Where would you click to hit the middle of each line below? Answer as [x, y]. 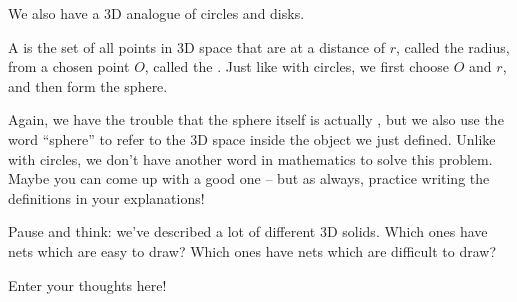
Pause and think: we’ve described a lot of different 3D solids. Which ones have [248, 231]
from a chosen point [69, 66]
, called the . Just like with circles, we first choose [297, 66]
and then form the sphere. [88, 85]
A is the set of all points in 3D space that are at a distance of [197, 46]
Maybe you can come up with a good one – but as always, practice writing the [249, 178]
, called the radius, [453, 46]
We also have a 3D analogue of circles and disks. [156, 13]
